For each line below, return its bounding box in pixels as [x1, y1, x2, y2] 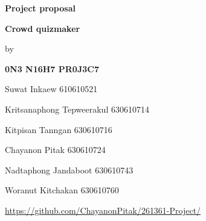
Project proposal [5, 2, 76, 14]
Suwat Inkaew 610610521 [5, 82, 98, 95]
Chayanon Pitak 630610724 [5, 143, 106, 156]
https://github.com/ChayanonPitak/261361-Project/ [5, 204, 201, 216]
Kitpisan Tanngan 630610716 [5, 123, 112, 135]
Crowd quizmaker [5, 22, 80, 34]
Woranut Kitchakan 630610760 [5, 184, 119, 196]
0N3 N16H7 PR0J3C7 [5, 62, 99, 75]
